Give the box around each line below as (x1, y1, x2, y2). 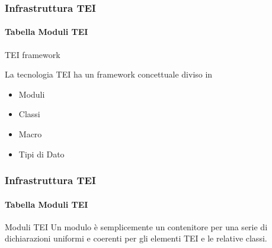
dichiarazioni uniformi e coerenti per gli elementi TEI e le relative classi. (5, 232, 267, 244)
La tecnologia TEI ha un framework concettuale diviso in (5, 68, 213, 80)
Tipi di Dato (18, 147, 65, 160)
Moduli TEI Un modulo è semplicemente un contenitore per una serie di (5, 220, 268, 233)
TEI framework (5, 48, 60, 60)
